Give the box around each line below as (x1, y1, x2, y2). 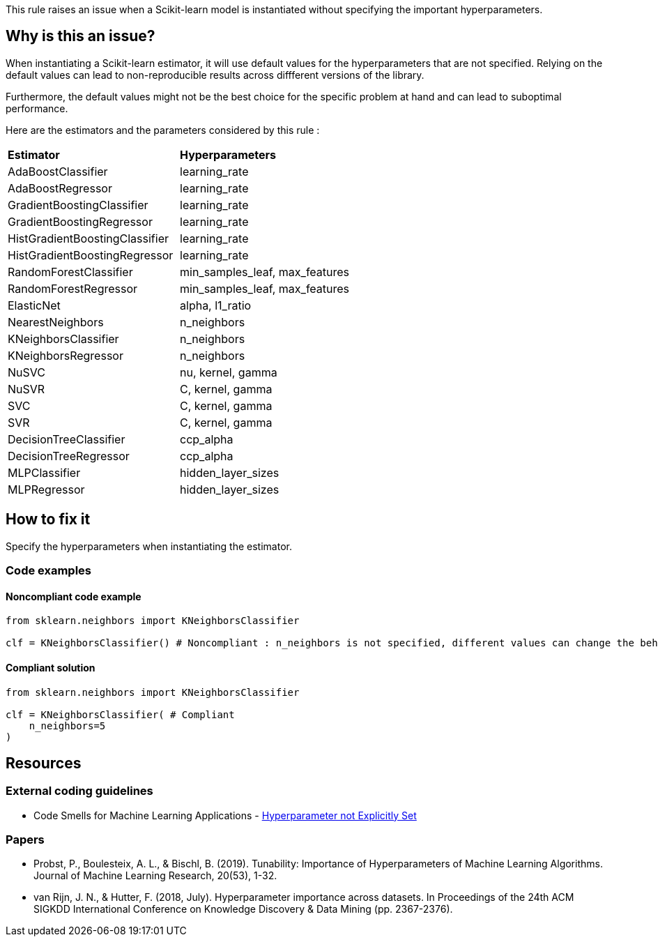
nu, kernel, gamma (180, 365, 277, 379)
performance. (6, 102, 68, 114)
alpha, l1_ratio (180, 298, 252, 312)
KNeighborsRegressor (8, 348, 123, 363)
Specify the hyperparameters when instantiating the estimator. (6, 540, 292, 552)
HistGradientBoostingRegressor (8, 248, 174, 262)
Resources (6, 754, 82, 772)
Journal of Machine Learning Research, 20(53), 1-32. (33, 869, 277, 882)
